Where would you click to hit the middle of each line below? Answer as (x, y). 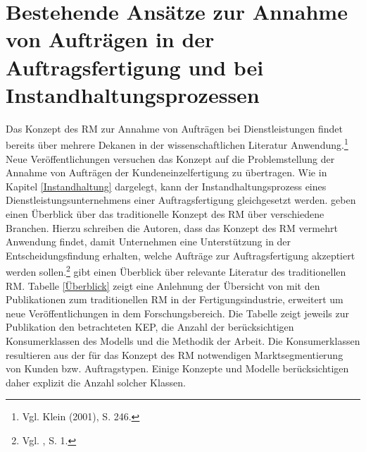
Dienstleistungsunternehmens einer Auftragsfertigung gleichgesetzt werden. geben (181, 200)
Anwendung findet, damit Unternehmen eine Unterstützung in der (149, 242)
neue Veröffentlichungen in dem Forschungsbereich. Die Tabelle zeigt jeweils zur (178, 313)
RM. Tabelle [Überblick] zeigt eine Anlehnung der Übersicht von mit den (163, 285)
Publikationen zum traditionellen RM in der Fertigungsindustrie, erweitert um (175, 299)
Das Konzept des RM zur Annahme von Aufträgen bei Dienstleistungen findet (174, 128)
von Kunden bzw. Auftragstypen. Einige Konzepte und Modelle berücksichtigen (177, 368)
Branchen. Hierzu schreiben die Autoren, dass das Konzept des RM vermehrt (172, 227)
